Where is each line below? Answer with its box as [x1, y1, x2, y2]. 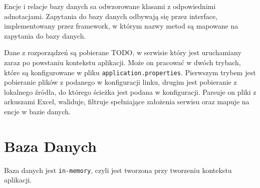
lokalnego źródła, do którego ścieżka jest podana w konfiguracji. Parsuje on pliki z [4, 86, 256, 97]
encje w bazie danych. [4, 106, 71, 116]
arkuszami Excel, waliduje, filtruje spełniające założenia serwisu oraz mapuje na [4, 96, 249, 107]
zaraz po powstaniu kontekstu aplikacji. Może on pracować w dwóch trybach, [4, 57, 241, 67]
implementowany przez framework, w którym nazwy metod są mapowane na [4, 21, 238, 31]
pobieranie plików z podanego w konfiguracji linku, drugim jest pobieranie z [4, 77, 237, 87]
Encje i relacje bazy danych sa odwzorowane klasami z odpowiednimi [4, 1, 216, 11]
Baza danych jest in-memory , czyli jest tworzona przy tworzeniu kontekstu [4, 164, 232, 175]
